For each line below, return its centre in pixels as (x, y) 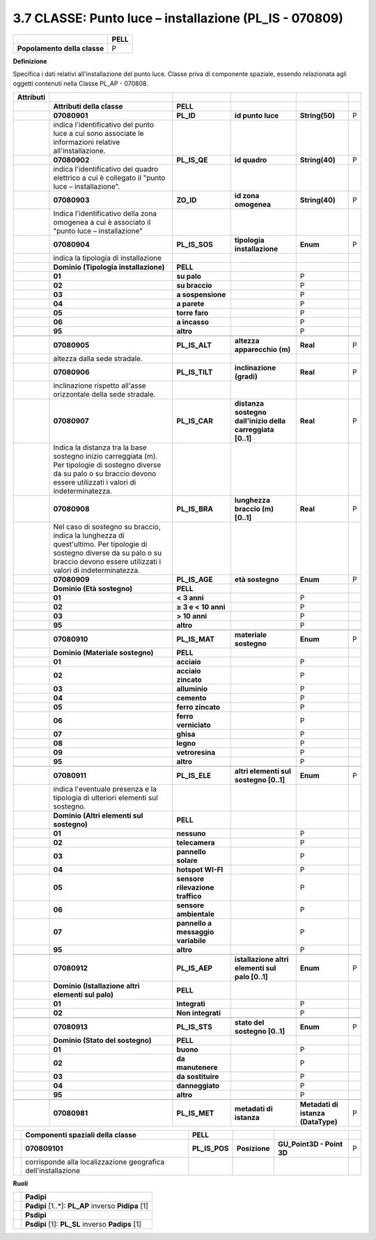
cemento (191, 698)
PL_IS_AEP (194, 967)
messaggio (195, 932)
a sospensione (201, 294)
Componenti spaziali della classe (81, 1135)
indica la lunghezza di (89, 535)
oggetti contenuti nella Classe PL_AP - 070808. (81, 84)
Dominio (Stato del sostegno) (103, 1040)
